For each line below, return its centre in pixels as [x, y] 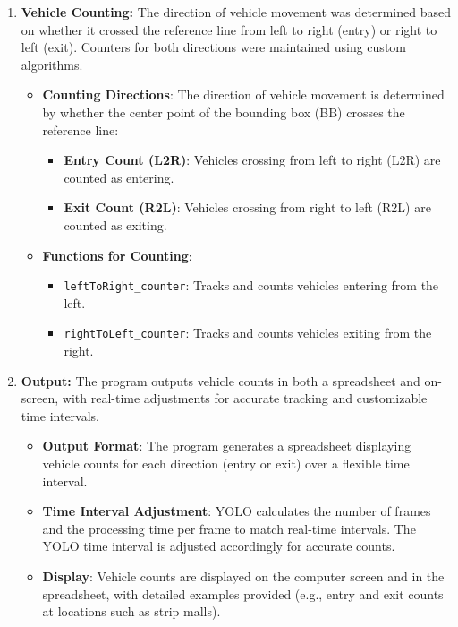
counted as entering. [119, 177]
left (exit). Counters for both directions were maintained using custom [213, 47]
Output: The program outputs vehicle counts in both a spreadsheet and [221, 380]
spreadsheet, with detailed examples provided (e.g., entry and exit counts [243, 593]
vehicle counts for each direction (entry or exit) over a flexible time [226, 463]
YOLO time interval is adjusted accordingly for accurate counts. [219, 546]
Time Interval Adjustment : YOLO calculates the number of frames [237, 511]
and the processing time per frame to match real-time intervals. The [229, 528]
